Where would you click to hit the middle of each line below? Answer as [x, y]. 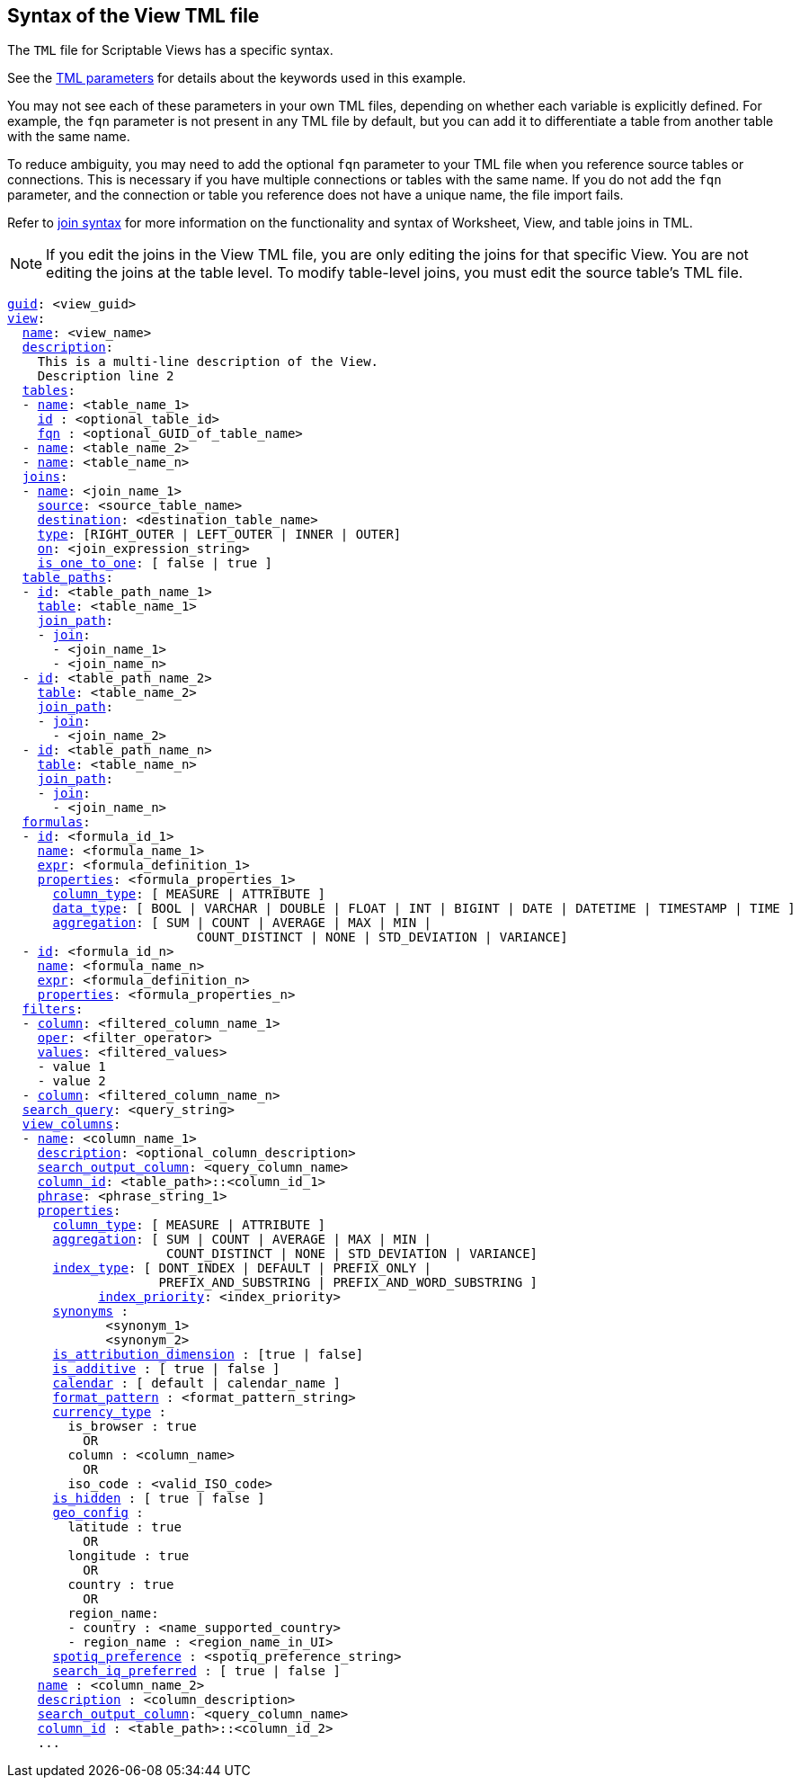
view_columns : [71, 1125]
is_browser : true [132, 1427]
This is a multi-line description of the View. [208, 362]
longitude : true [129, 1556]
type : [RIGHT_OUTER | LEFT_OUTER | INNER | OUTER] [219, 535]
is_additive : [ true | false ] [166, 1369]
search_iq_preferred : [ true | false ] [196, 1671]
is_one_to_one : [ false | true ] [155, 563]
